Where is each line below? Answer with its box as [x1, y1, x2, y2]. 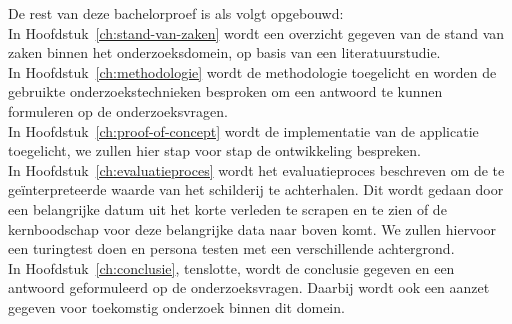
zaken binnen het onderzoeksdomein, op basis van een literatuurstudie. [8, 42, 441, 63]
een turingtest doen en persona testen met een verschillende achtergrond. [8, 238, 455, 259]
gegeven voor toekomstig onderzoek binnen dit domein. [8, 296, 345, 317]
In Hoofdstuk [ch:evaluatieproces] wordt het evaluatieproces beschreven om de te [8, 159, 505, 180]
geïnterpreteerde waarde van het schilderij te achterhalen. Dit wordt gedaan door [8, 179, 504, 200]
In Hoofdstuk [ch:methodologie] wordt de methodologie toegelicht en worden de [8, 61, 497, 82]
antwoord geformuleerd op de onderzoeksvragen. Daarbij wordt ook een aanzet [8, 277, 490, 298]
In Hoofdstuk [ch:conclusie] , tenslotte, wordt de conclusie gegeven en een [8, 257, 455, 278]
